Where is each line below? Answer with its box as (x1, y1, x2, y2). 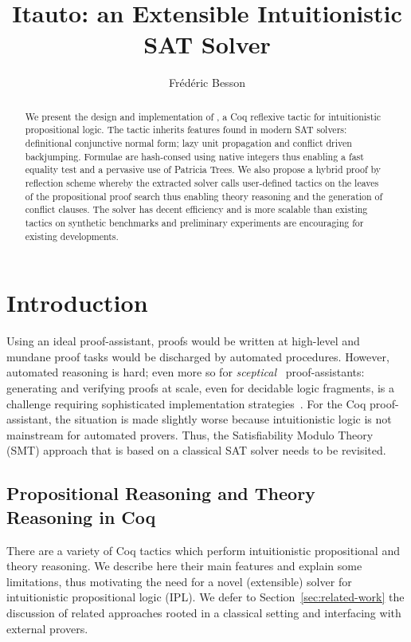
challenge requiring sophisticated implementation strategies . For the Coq (6, 395, 366, 412)
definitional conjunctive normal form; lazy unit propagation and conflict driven (25, 136, 352, 150)
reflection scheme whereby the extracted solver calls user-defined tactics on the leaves (25, 175, 379, 189)
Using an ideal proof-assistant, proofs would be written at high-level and (6, 333, 360, 349)
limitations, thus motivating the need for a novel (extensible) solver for (6, 573, 352, 589)
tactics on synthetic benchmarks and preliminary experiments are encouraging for (25, 215, 364, 229)
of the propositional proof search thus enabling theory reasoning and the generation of (25, 189, 383, 203)
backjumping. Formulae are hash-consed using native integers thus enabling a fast (25, 149, 364, 163)
